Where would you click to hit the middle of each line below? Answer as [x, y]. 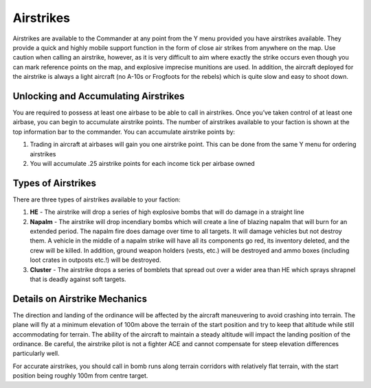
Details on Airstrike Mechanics [80, 299]
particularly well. [36, 354]
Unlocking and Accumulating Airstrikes [99, 96]
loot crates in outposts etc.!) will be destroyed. [95, 260]
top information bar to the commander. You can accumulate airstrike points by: [124, 132]
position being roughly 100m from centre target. [80, 376]
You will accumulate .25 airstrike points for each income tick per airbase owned [143, 163]
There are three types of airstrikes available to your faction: [97, 199]
